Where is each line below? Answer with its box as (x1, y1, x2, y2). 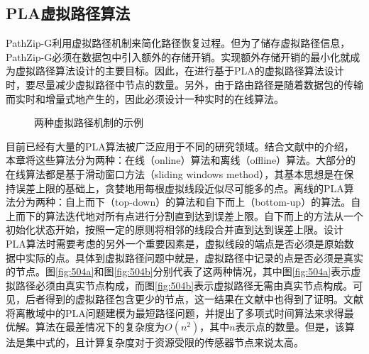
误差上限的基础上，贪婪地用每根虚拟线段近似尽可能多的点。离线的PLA (15, 180, 344, 195)
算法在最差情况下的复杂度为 (35, 319, 165, 334)
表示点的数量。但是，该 (235, 319, 345, 334)
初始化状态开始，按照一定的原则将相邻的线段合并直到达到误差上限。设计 (6, 222, 343, 237)
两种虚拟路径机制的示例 (34, 115, 143, 130)
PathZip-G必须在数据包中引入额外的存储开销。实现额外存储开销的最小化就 (6, 49, 351, 64)
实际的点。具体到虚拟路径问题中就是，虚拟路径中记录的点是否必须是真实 (25, 250, 363, 265)
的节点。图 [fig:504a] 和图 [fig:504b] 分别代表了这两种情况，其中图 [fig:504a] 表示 (6, 264, 351, 279)
